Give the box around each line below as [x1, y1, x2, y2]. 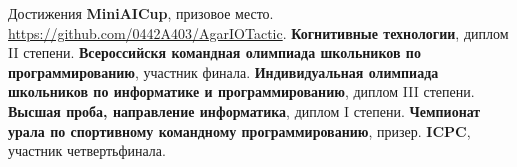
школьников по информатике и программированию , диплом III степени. [8, 81, 475, 102]
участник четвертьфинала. [8, 140, 166, 161]
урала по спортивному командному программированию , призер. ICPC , [8, 120, 471, 141]
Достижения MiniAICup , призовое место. [8, 3, 274, 23]
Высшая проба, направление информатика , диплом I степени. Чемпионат [8, 100, 481, 121]
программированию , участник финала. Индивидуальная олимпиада [8, 61, 439, 82]
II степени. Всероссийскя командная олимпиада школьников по [8, 42, 421, 63]
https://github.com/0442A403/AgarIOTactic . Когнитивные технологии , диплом [8, 22, 509, 43]
